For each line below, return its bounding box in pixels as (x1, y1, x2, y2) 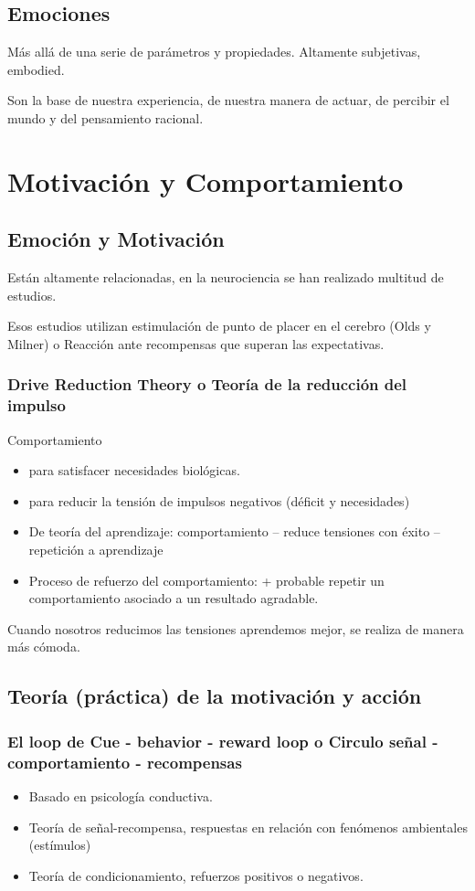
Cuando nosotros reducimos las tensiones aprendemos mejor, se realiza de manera (7, 619, 464, 638)
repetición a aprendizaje (28, 540, 164, 559)
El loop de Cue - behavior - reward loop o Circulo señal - (7, 729, 438, 752)
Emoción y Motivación (7, 225, 225, 253)
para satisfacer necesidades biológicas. (28, 461, 240, 480)
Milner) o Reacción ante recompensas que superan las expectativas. (7, 334, 385, 353)
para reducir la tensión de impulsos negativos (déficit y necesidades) (28, 491, 410, 510)
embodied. (7, 59, 65, 79)
